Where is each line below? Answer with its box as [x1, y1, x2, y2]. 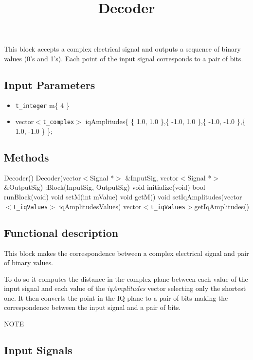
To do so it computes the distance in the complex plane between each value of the [4, 273, 248, 284]
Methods [4, 150, 49, 165]
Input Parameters [4, 77, 95, 92]
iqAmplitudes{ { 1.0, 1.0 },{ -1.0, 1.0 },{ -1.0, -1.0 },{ [85, 116, 246, 126]
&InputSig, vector [125, 172, 179, 182]
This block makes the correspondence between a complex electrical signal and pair [4, 248, 249, 258]
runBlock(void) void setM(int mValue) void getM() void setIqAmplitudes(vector [4, 192, 242, 202]
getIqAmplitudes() [194, 201, 249, 211]
